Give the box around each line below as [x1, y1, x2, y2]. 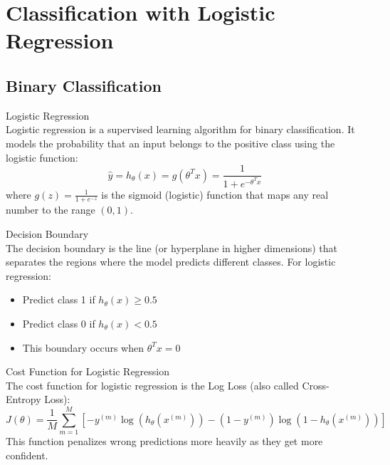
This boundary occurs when [22, 340, 144, 355]
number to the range [6, 202, 95, 217]
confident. [6, 447, 48, 462]
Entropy [6, 392, 41, 407]
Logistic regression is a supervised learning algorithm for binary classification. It [6, 122, 355, 137]
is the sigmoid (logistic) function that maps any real [101, 187, 329, 202]
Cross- [302, 377, 330, 392]
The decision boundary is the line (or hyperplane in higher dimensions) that [6, 240, 338, 255]
